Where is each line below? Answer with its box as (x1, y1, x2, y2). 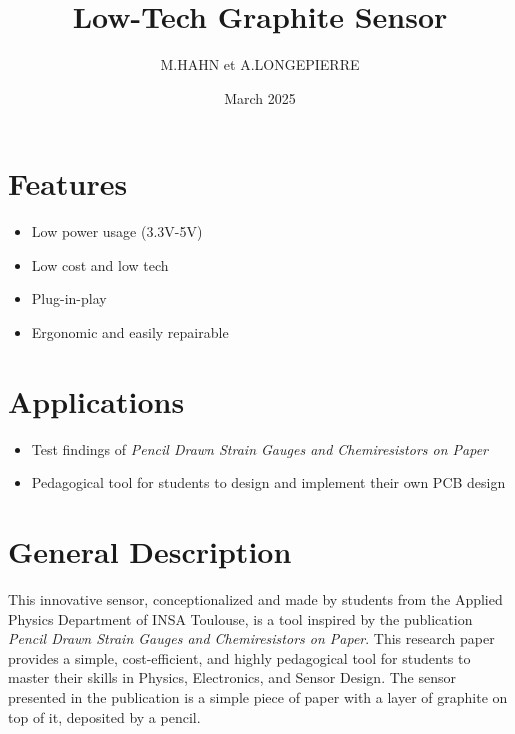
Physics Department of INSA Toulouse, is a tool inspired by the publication (8, 608, 473, 629)
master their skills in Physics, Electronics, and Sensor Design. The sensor (8, 667, 456, 688)
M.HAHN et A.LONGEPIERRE (160, 54, 360, 75)
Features (8, 163, 128, 204)
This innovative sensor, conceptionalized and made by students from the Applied (8, 589, 503, 610)
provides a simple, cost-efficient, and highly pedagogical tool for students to (8, 647, 471, 668)
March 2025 (224, 87, 296, 108)
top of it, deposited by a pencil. (8, 706, 201, 727)
